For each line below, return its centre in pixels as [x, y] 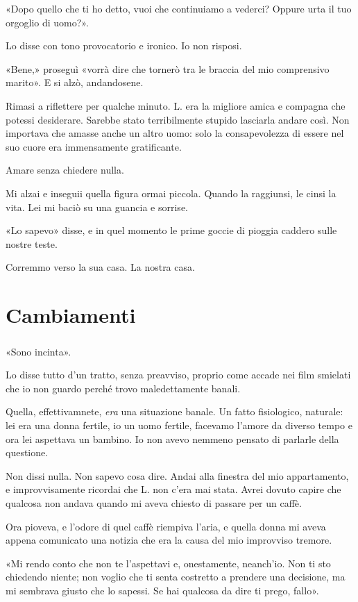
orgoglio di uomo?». [47, 22]
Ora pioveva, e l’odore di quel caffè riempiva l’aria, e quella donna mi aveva [166, 526]
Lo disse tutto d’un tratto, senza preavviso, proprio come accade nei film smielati [178, 375]
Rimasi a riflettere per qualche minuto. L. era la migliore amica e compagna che [176, 105]
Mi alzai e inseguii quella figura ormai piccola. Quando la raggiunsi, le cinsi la [171, 193]
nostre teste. [32, 243]
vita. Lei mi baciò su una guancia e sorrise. [97, 207]
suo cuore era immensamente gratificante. [94, 146]
